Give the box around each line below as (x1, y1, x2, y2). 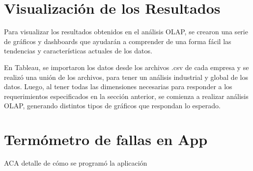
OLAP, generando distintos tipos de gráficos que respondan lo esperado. (4, 100, 221, 111)
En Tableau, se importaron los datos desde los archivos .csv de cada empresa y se (4, 62, 249, 72)
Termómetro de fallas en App (4, 129, 208, 149)
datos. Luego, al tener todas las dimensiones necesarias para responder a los (4, 81, 232, 92)
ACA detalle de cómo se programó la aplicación (4, 158, 147, 168)
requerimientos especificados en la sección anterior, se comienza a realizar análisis (4, 91, 249, 101)
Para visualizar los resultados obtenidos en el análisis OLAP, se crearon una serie (4, 26, 248, 37)
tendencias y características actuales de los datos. (4, 46, 152, 56)
